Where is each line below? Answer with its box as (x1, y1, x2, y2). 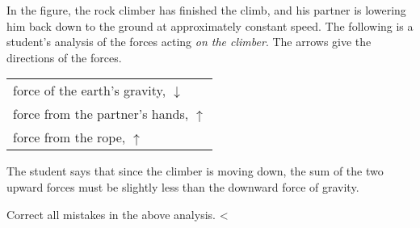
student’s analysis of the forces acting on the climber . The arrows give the (6, 33, 372, 50)
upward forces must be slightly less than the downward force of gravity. (6, 178, 359, 195)
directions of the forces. (6, 49, 122, 65)
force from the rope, (13, 128, 126, 147)
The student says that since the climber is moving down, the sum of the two (6, 163, 384, 179)
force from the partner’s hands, (13, 104, 189, 124)
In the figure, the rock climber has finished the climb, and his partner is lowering (6, 2, 406, 18)
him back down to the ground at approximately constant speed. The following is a (6, 17, 414, 34)
